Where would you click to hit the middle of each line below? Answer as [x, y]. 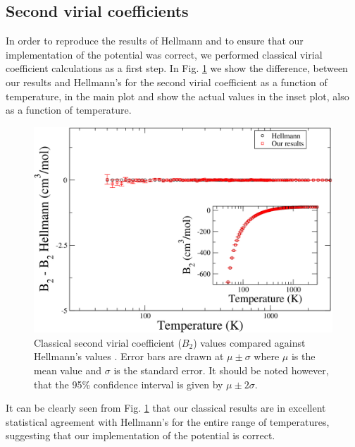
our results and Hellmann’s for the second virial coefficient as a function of [167, 82]
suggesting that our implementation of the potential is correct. [141, 435]
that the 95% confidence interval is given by [129, 384]
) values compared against [249, 342]
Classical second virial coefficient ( [108, 342]
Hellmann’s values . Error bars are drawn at [129, 356]
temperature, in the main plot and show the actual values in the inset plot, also [177, 96]
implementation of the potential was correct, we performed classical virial [164, 54]
